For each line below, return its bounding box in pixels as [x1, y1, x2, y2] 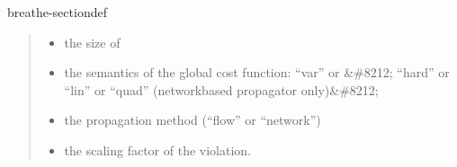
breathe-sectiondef [7, 3, 107, 21]
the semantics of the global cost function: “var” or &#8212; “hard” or [64, 63, 450, 82]
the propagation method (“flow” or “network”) [64, 110, 321, 129]
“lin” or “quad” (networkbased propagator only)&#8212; [64, 80, 379, 99]
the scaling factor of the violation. [64, 140, 252, 159]
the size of [64, 32, 121, 51]
